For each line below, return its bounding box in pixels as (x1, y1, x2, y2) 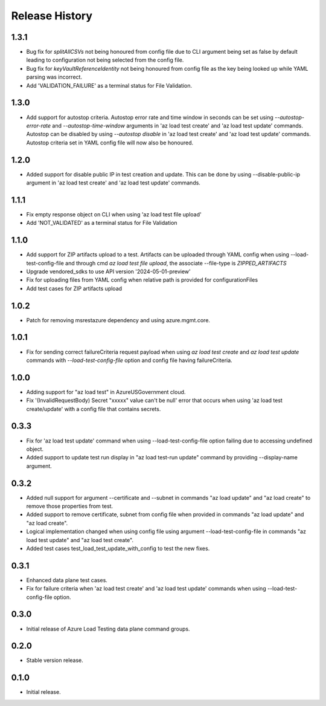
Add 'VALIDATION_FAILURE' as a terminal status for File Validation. (26, 82, 193, 89)
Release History (11, 9, 93, 22)
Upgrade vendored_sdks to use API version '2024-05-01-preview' (26, 268, 191, 275)
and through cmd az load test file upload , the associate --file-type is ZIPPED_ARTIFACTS (65, 259, 287, 267)
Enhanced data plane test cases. (26, 576, 108, 583)
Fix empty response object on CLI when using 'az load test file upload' (26, 210, 202, 218)
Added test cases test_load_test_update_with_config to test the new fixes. (26, 545, 210, 552)
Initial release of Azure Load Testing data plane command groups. (26, 625, 190, 632)
